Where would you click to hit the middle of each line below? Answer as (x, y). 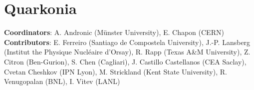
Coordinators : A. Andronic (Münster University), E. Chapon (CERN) (114, 32)
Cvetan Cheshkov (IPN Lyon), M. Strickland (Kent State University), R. (116, 71)
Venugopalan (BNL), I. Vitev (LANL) (62, 81)
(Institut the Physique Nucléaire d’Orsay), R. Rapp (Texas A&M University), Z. (127, 52)
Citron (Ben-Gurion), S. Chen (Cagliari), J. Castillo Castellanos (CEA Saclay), (125, 61)
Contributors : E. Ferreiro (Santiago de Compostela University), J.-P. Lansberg (127, 42)
